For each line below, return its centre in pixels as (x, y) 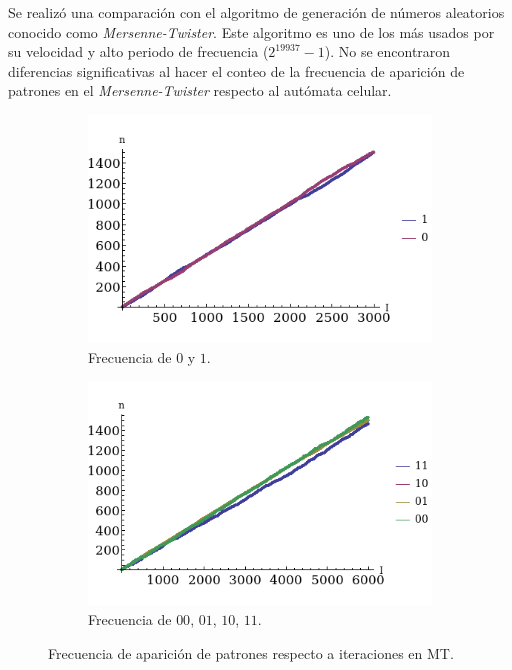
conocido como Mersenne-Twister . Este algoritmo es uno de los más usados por (251, 31)
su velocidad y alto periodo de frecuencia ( (138, 51)
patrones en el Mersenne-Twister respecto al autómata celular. (200, 90)
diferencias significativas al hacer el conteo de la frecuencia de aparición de (236, 70)
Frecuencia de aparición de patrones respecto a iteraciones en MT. (251, 652)
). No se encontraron (387, 51)
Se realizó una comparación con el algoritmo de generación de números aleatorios (256, 12)
